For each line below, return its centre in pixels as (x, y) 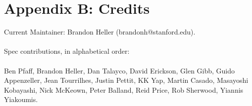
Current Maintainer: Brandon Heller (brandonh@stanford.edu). (100, 32)
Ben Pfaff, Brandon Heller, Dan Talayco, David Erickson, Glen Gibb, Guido (120, 70)
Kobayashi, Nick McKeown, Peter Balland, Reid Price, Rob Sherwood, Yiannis (124, 89)
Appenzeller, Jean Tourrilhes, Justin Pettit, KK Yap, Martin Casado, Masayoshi (126, 80)
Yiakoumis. (21, 99)
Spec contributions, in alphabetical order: (67, 51)
